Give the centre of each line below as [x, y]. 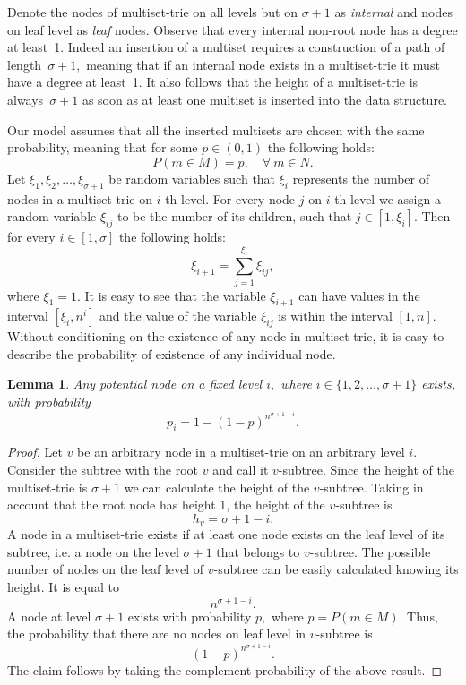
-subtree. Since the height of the [366, 470]
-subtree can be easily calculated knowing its [336, 569]
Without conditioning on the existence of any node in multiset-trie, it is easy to [226, 336]
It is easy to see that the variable [175, 295]
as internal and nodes [394, 12]
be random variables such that [192, 178]
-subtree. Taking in [371, 487]
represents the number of [361, 178]
